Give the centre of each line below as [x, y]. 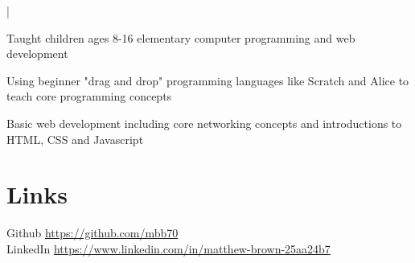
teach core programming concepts [89, 96]
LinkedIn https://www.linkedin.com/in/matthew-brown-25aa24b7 [168, 248]
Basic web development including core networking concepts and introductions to [204, 123]
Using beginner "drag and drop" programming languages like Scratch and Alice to [208, 80]
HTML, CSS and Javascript [75, 139]
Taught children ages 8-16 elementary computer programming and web [181, 37]
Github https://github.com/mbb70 [92, 233]
